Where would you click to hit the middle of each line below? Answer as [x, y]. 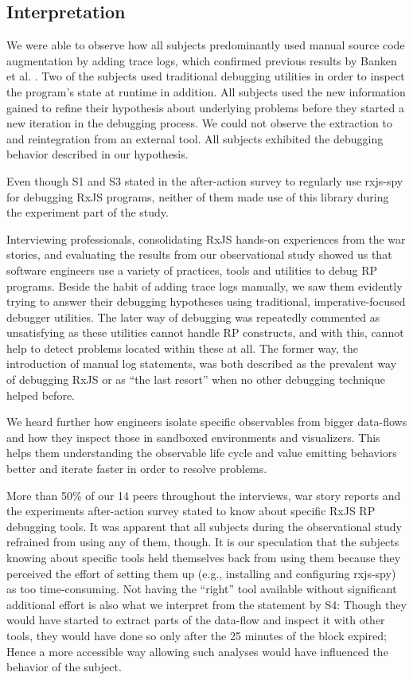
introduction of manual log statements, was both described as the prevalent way [202, 363]
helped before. [41, 395]
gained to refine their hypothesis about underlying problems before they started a [205, 107]
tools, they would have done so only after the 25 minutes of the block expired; [197, 635]
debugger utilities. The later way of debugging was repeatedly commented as [193, 317]
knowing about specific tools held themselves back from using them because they [204, 558]
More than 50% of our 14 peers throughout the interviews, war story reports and [204, 495]
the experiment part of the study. [88, 212]
